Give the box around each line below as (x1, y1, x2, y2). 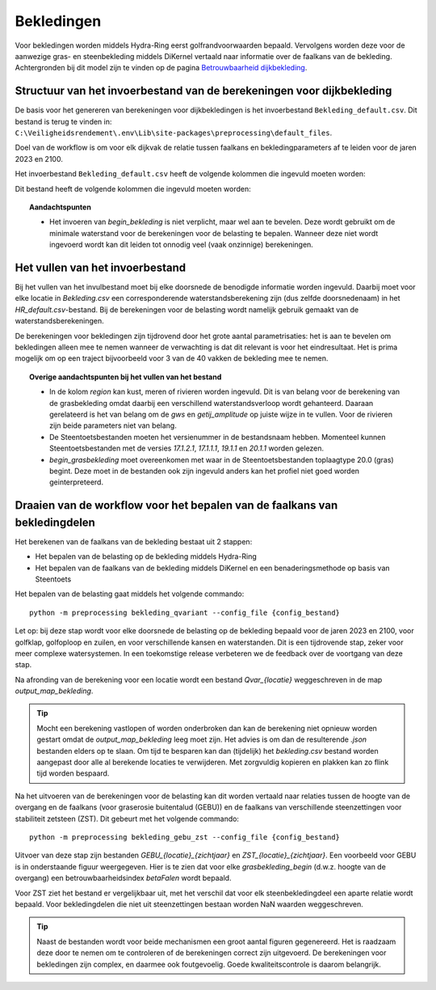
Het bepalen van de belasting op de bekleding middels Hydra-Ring (35, 552, 258, 561)
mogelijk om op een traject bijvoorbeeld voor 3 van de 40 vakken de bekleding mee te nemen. (15, 353, 329, 363)
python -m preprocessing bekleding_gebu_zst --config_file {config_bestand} (29, 833, 341, 841)
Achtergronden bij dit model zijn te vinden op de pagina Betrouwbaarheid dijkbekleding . (15, 63, 308, 73)
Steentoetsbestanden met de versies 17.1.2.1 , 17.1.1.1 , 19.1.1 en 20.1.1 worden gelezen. (49, 443, 325, 453)
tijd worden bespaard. (36, 768, 110, 778)
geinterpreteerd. (49, 477, 104, 487)
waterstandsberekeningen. (15, 316, 104, 326)
